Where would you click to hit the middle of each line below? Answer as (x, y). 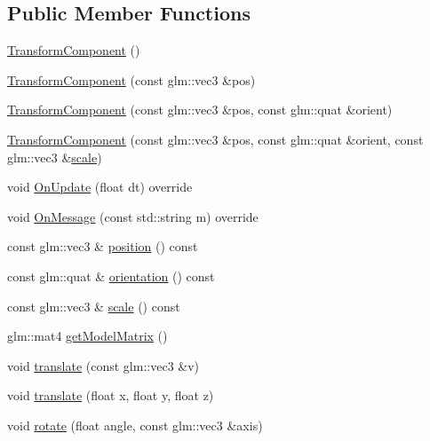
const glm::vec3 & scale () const (94, 306)
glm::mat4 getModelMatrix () (88, 336)
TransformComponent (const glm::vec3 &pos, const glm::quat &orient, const (215, 139)
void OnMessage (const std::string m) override (133, 216)
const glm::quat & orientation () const (111, 276)
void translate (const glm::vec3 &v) (104, 365)
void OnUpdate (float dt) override (100, 187)
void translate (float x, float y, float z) (111, 395)
